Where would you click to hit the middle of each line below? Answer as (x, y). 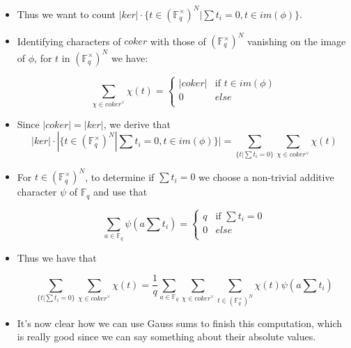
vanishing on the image (297, 40)
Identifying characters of (69, 40)
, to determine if (120, 176)
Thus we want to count (67, 14)
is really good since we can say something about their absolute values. (166, 337)
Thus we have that (57, 257)
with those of (178, 40)
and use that (120, 192)
